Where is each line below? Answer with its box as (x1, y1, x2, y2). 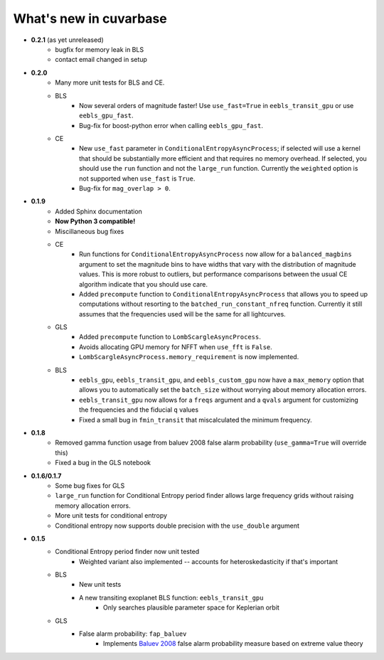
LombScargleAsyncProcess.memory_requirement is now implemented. (79, 353, 299, 361)
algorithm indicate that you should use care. (79, 280, 208, 288)
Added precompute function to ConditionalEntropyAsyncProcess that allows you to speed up (79, 289, 368, 298)
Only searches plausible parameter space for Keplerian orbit (103, 603, 280, 612)
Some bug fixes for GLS (55, 481, 125, 490)
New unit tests (79, 580, 122, 589)
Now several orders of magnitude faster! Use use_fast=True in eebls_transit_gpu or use (79, 101, 354, 110)
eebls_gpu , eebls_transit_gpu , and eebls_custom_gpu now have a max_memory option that (79, 376, 364, 384)
